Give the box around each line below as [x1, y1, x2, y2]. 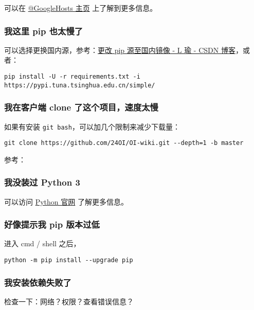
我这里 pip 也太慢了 [4, 24, 83, 37]
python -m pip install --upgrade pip [4, 257, 133, 264]
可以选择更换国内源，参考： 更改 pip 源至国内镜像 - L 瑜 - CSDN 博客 [4, 44, 235, 55]
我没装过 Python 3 [4, 176, 80, 189]
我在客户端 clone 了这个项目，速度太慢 [4, 101, 158, 114]
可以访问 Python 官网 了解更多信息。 [4, 196, 128, 207]
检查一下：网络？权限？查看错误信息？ [4, 296, 134, 306]
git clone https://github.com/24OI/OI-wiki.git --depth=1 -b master [4, 139, 244, 147]
